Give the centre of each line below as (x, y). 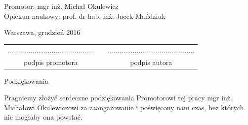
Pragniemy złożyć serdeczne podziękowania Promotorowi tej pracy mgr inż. (118, 98)
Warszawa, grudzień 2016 (42, 32)
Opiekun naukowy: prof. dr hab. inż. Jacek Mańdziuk (85, 16)
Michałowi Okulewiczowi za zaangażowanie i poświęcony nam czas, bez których (124, 107)
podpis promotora (51, 62)
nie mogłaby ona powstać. (43, 117)
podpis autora (151, 62)
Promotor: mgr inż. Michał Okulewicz (61, 6)
